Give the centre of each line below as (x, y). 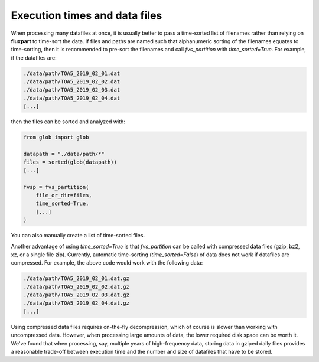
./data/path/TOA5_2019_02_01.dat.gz (77, 278)
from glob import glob (56, 138)
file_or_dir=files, (64, 195)
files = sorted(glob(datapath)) (70, 162)
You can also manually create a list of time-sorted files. (78, 236)
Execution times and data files (87, 15)
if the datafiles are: (34, 58)
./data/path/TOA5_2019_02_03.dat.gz (77, 295)
